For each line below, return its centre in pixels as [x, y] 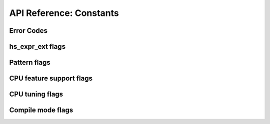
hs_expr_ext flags [37, 47]
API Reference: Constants [64, 13]
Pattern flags [30, 62]
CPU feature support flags [51, 78]
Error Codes [28, 31]
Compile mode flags [41, 110]
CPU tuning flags [36, 94]
